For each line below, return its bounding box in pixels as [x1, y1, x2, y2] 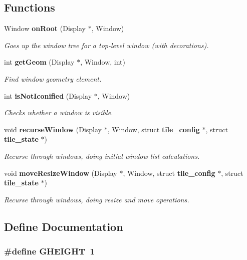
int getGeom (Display [4, 57, 75, 67]
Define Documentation [4, 218, 123, 234]
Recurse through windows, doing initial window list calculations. [4, 150, 200, 161]
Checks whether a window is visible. [4, 107, 113, 118]
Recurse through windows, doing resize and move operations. [4, 194, 189, 204]
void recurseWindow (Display [4, 124, 102, 134]
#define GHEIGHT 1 [4, 245, 95, 257]
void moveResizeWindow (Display [4, 167, 117, 178]
